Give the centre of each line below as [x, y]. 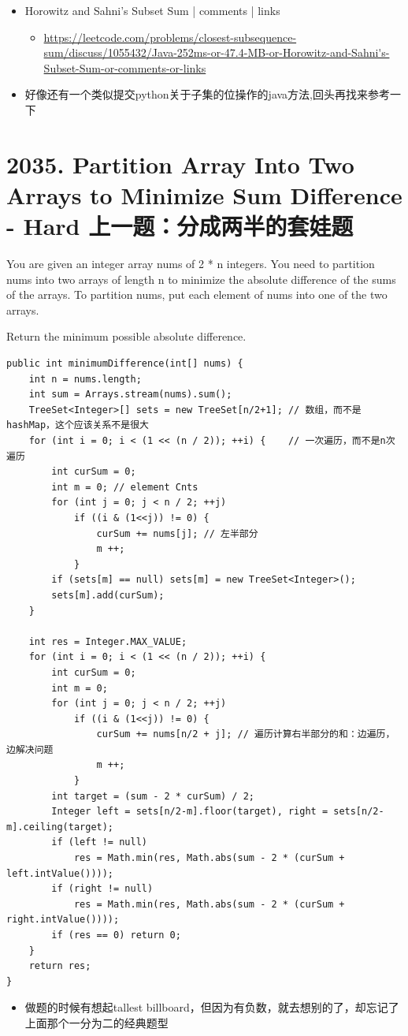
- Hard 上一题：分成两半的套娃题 [180, 226]
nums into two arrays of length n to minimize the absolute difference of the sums [201, 279]
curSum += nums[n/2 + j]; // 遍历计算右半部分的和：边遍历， [246, 734]
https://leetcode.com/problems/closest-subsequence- [170, 37]
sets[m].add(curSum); [108, 595]
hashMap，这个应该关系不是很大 [78, 425]
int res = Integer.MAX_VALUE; [108, 641]
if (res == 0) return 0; [116, 935]
